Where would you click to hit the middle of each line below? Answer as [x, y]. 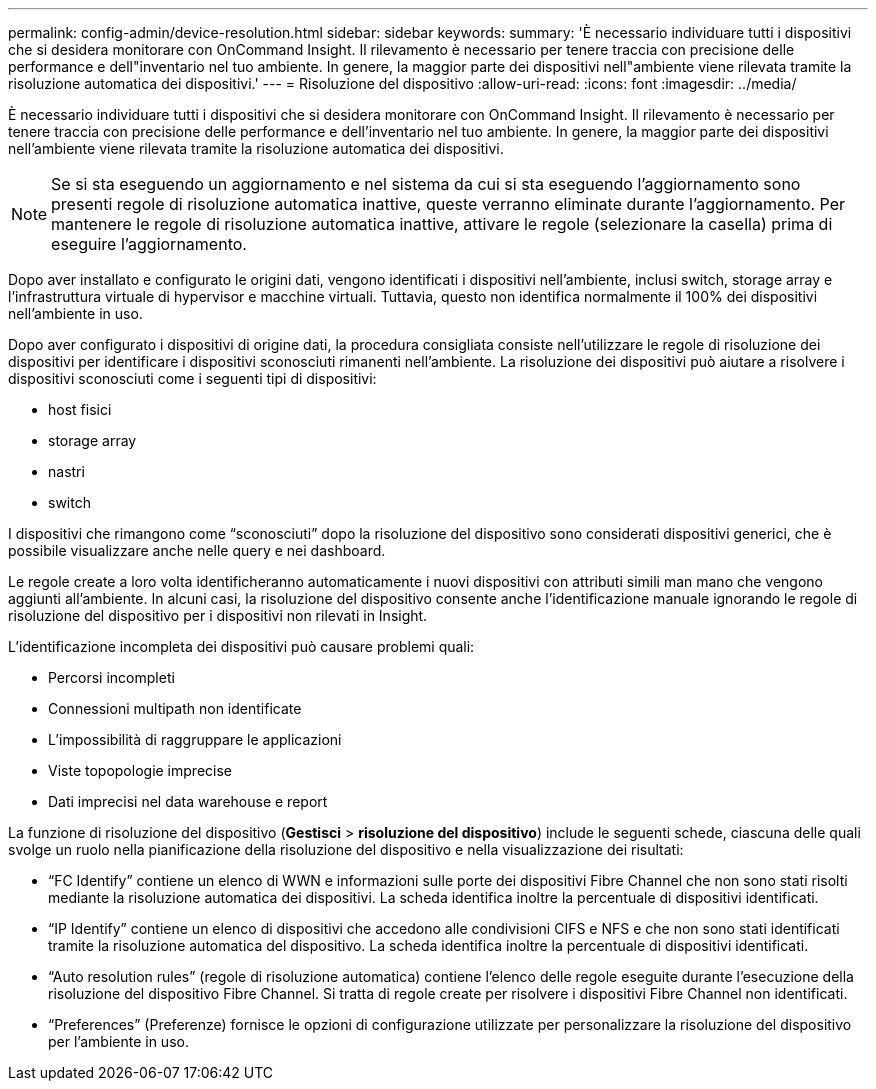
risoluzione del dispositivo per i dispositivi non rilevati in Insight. [218, 615]
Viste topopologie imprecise [140, 770]
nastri [66, 471]
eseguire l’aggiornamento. [149, 244]
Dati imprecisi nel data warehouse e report [188, 801]
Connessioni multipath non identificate [175, 708]
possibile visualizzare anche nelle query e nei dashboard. [197, 550]
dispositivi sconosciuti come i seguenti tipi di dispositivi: [192, 378]
